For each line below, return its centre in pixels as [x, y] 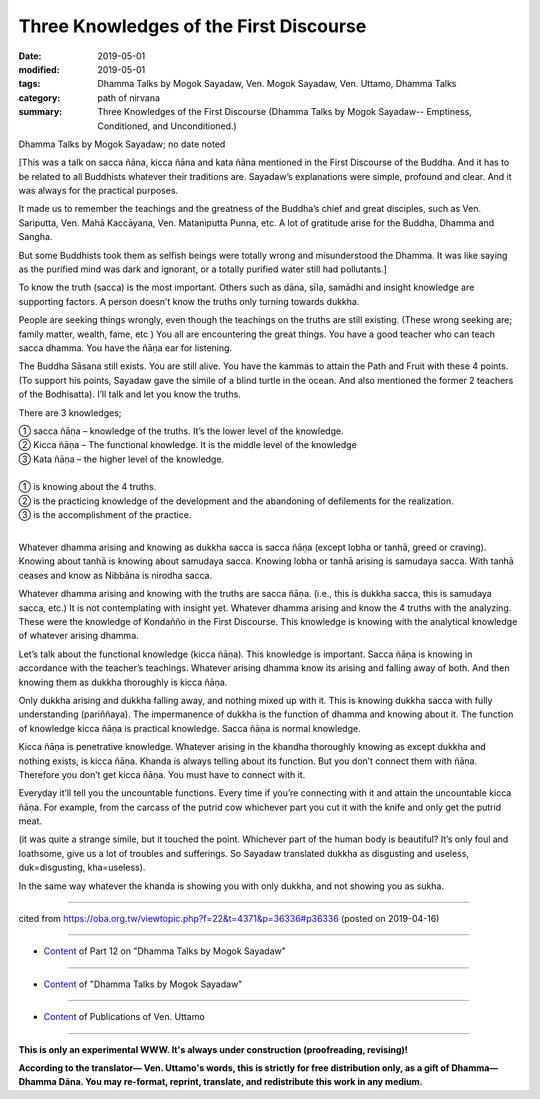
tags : [29, 84]
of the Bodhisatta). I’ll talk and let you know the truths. [130, 394]
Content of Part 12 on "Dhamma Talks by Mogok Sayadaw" [165, 951]
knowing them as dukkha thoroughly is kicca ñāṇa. [123, 682]
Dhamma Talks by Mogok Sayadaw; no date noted [122, 144]
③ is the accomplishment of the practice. [105, 515]
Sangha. [35, 237]
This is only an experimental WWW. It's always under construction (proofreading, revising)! [213, 1049]
